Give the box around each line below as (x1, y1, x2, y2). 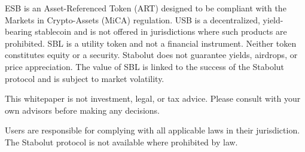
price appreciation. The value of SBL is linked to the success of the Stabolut (5, 60, 285, 72)
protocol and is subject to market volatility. (5, 72, 164, 84)
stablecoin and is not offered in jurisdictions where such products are (35, 25, 287, 38)
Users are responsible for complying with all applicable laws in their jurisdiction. (5, 124, 300, 136)
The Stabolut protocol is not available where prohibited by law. (5, 135, 238, 148)
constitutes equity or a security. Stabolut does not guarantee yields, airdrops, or (5, 48, 298, 61)
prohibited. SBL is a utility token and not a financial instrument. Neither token (5, 37, 297, 49)
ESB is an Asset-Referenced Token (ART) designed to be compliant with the (5, 2, 286, 14)
